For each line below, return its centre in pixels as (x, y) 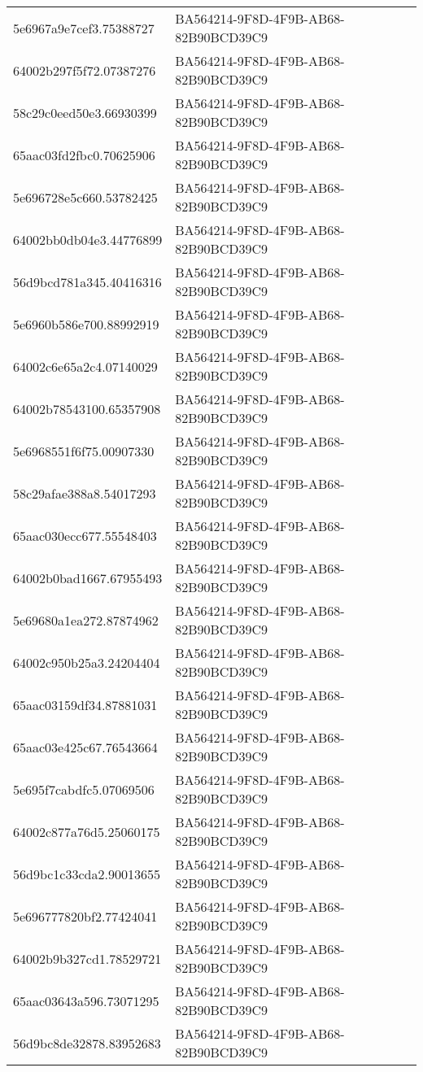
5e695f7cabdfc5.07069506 (84, 789)
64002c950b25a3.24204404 (87, 662)
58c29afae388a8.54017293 (85, 493)
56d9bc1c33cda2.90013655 (87, 874)
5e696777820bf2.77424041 (85, 916)
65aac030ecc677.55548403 (85, 535)
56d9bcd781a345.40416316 (87, 281)
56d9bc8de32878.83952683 (87, 1043)
